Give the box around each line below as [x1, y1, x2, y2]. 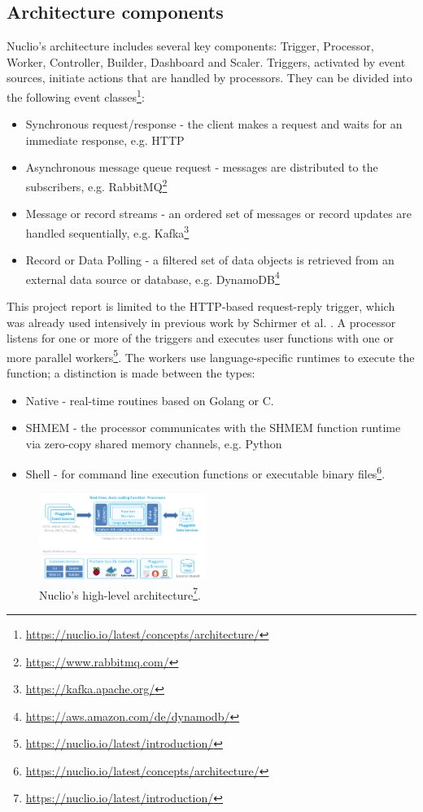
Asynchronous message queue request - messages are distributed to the [25, 159, 378, 176]
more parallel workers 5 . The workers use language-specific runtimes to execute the [7, 346, 415, 365]
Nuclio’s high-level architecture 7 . [39, 583, 201, 603]
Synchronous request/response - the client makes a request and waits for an [25, 116, 403, 133]
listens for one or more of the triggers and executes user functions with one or [7, 330, 394, 347]
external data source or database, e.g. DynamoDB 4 [25, 268, 280, 287]
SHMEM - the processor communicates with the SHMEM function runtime [25, 419, 401, 436]
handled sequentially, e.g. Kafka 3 [25, 221, 190, 241]
